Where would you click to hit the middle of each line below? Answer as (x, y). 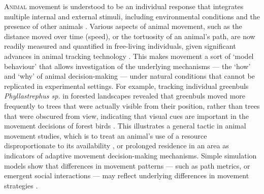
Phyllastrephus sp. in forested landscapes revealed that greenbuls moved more (125, 96)
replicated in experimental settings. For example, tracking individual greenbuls (126, 86)
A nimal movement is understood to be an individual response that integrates (124, 6)
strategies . (21, 185)
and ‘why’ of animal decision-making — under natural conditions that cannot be (129, 76)
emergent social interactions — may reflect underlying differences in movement (127, 175)
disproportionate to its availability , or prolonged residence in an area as (117, 145)
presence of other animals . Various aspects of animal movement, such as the (123, 26)
